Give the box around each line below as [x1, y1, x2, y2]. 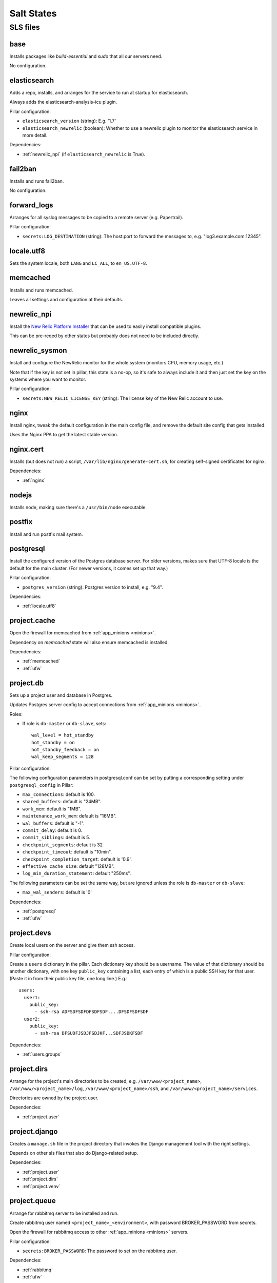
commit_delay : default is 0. [22, 827, 83, 833]
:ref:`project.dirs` [22, 1176, 58, 1182]
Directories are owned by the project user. [9, 1095, 98, 1101]
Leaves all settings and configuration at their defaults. [9, 296, 123, 302]
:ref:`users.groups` [22, 1051, 62, 1057]
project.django [9, 1127, 58, 1136]
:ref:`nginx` [22, 477, 46, 483]
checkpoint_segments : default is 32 [22, 842, 103, 848]
